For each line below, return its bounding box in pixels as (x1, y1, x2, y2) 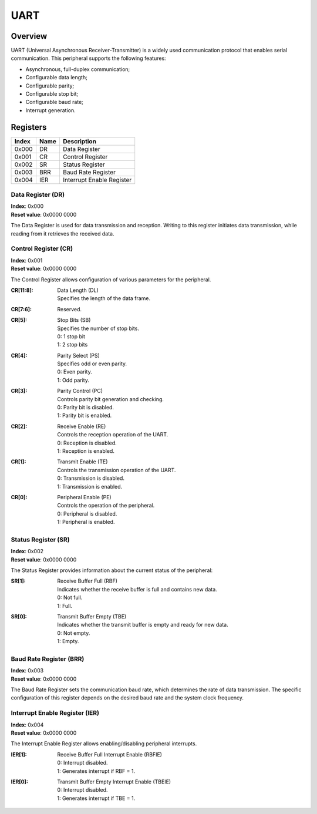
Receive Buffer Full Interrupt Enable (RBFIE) (57, 751, 163, 758)
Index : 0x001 (11, 257, 43, 264)
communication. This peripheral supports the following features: (11, 55, 167, 62)
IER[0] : (11, 778, 29, 785)
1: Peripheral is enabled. (57, 519, 115, 526)
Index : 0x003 (11, 667, 44, 674)
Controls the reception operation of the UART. (57, 431, 168, 438)
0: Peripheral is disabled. (57, 510, 117, 517)
